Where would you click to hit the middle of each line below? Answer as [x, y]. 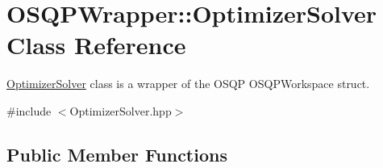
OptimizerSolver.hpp [121, 110]
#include [29, 110]
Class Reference [96, 45]
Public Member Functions [117, 154]
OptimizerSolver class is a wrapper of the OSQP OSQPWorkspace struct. [188, 84]
